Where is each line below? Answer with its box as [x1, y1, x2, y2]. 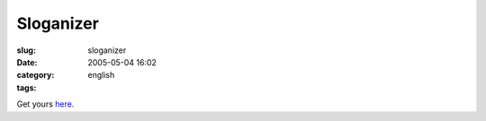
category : [16, 70, 55, 81]
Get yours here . [16, 99, 75, 109]
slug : [16, 45, 36, 56]
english [87, 70, 115, 81]
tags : [16, 82, 37, 93]
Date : [16, 56, 38, 67]
